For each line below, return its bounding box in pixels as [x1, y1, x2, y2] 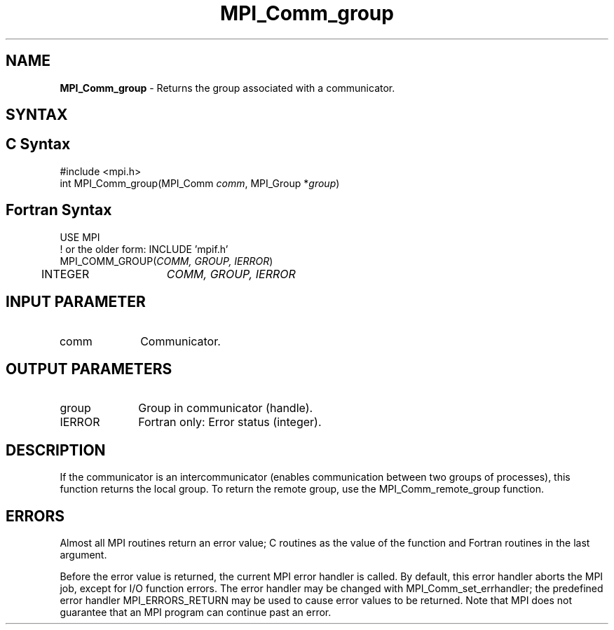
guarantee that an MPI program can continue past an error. [60, 606, 332, 619]
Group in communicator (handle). [138, 401, 313, 416]
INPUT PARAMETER [6, 293, 146, 311]
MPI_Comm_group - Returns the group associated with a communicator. [60, 81, 395, 94]
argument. [60, 549, 107, 561]
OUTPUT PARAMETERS [6, 359, 172, 378]
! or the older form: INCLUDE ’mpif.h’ [60, 242, 228, 255]
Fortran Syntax [6, 201, 112, 219]
